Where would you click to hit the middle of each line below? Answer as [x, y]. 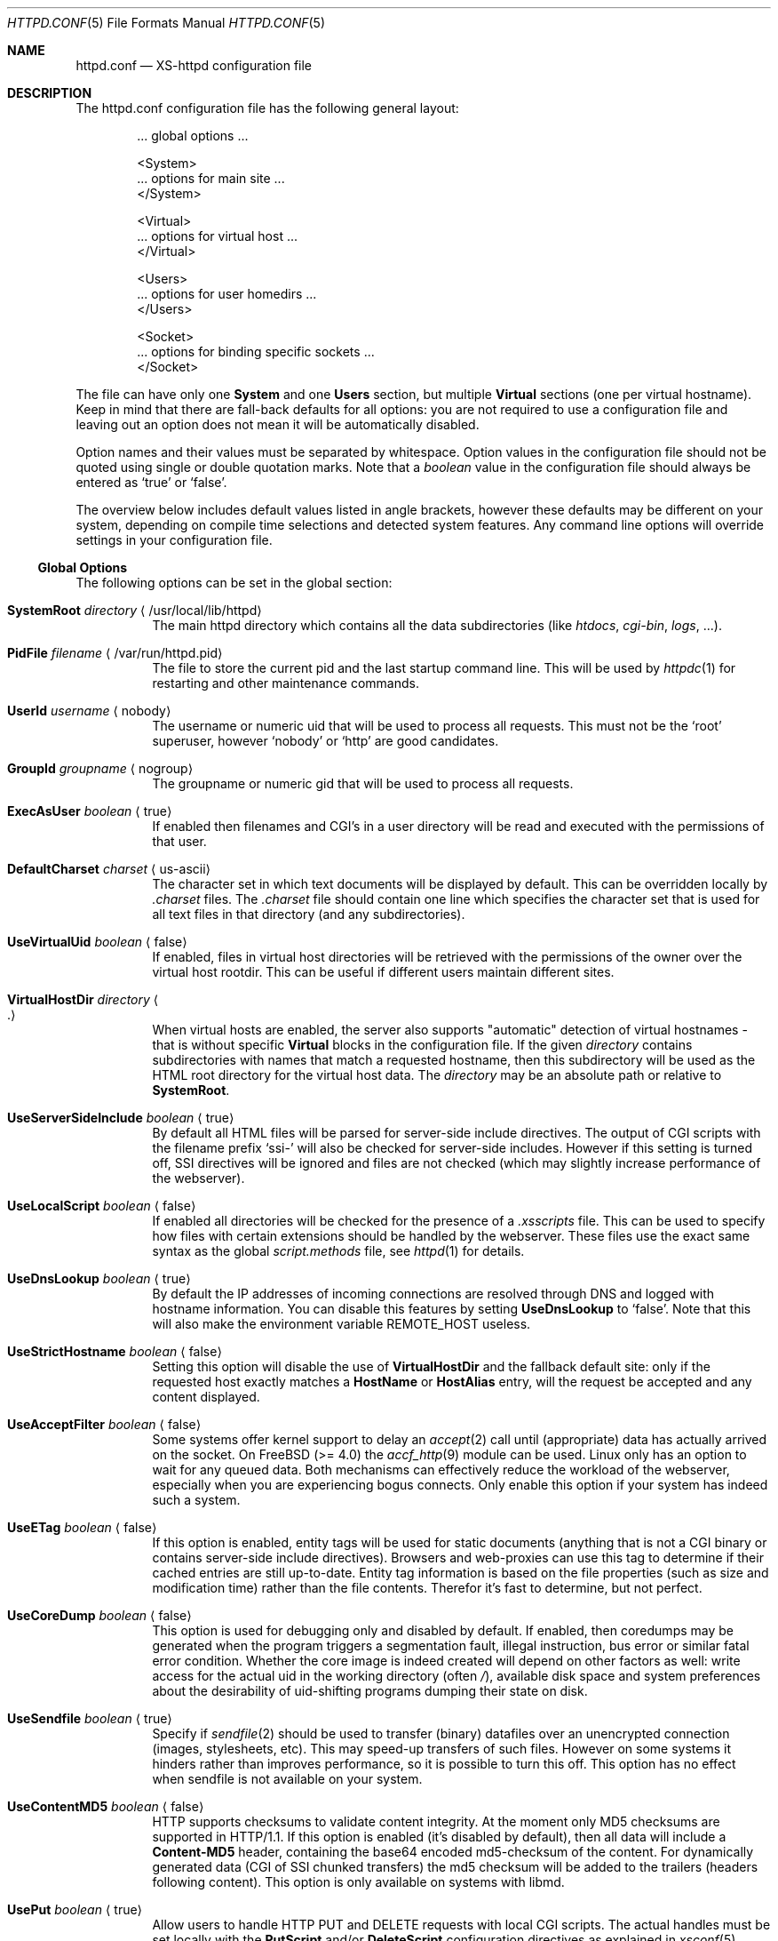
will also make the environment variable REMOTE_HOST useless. [341, 1324]
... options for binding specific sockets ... [256, 351]
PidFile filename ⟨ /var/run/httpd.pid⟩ [115, 653]
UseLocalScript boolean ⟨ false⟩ [102, 1206]
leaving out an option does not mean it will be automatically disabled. [278, 424]
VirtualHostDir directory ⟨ [83, 999]
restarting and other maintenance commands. [286, 683]
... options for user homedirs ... [227, 294]
